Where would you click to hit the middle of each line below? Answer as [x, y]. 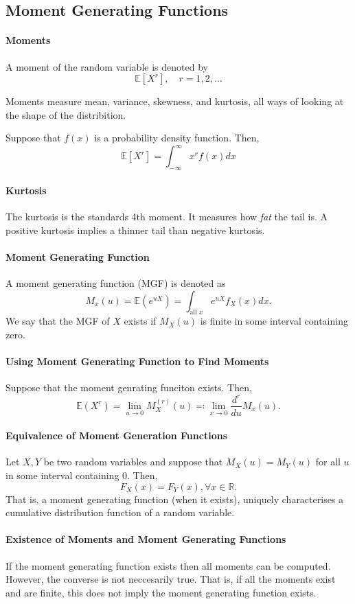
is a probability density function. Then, [177, 138]
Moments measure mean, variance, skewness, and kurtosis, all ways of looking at [175, 101]
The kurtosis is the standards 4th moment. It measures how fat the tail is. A [167, 217]
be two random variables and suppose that [133, 462]
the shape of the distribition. [66, 114]
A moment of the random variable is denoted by [107, 66]
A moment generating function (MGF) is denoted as [116, 283]
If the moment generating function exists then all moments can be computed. [168, 565]
